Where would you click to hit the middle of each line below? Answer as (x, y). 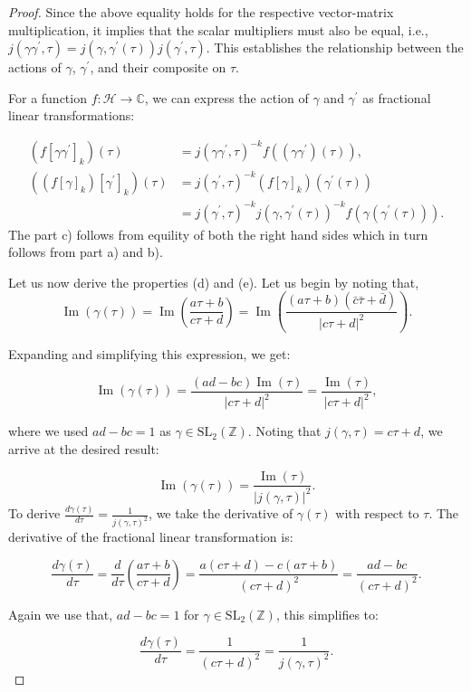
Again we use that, (61, 614)
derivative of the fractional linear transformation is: (151, 537)
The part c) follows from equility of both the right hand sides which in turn (218, 234)
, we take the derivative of (221, 513)
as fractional (397, 97)
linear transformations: (72, 115)
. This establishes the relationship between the (335, 47)
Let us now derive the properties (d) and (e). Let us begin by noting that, (214, 282)
